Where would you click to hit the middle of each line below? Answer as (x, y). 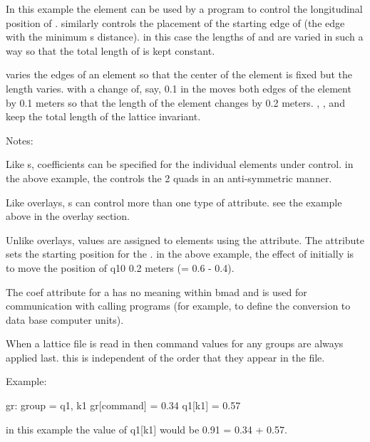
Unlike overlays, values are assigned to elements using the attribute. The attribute (185, 240)
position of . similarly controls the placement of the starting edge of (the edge (175, 22)
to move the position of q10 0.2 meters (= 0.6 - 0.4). (120, 267)
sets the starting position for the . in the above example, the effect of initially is (180, 254)
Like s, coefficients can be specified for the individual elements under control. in (180, 164)
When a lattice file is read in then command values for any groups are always (175, 343)
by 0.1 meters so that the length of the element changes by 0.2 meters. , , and (175, 102)
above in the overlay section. (68, 216)
